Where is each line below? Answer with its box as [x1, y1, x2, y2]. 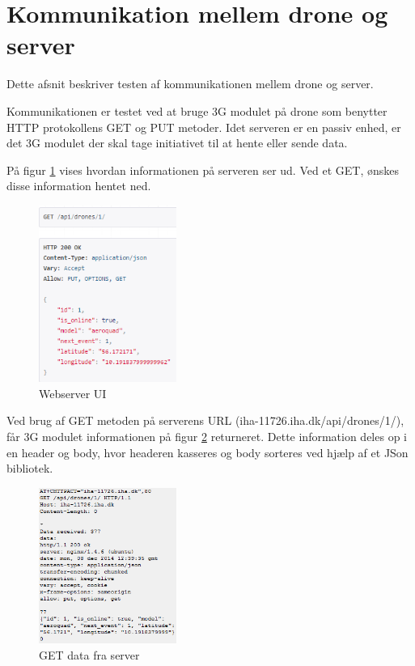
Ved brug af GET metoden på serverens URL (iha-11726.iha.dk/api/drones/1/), [6, 412, 404, 429]
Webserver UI [39, 384, 107, 401]
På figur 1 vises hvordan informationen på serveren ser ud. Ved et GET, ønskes [6, 161, 399, 178]
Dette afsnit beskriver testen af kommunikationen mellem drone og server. [6, 75, 374, 92]
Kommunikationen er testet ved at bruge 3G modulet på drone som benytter [6, 102, 387, 119]
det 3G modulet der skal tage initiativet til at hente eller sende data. [6, 134, 348, 151]
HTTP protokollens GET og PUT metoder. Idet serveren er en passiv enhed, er [6, 118, 401, 135]
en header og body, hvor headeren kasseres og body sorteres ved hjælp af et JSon [6, 443, 409, 460]
